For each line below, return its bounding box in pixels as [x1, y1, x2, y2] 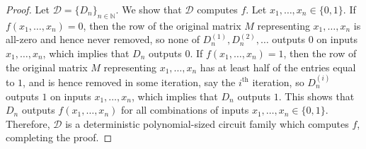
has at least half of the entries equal [200, 59, 356, 74]
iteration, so [252, 74, 304, 89]
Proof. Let [6, 2, 50, 16]
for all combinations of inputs [120, 102, 249, 117]
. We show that [115, 2, 182, 16]
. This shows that [278, 88, 355, 103]
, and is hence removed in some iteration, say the [23, 74, 236, 89]
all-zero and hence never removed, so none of [6, 32, 200, 47]
